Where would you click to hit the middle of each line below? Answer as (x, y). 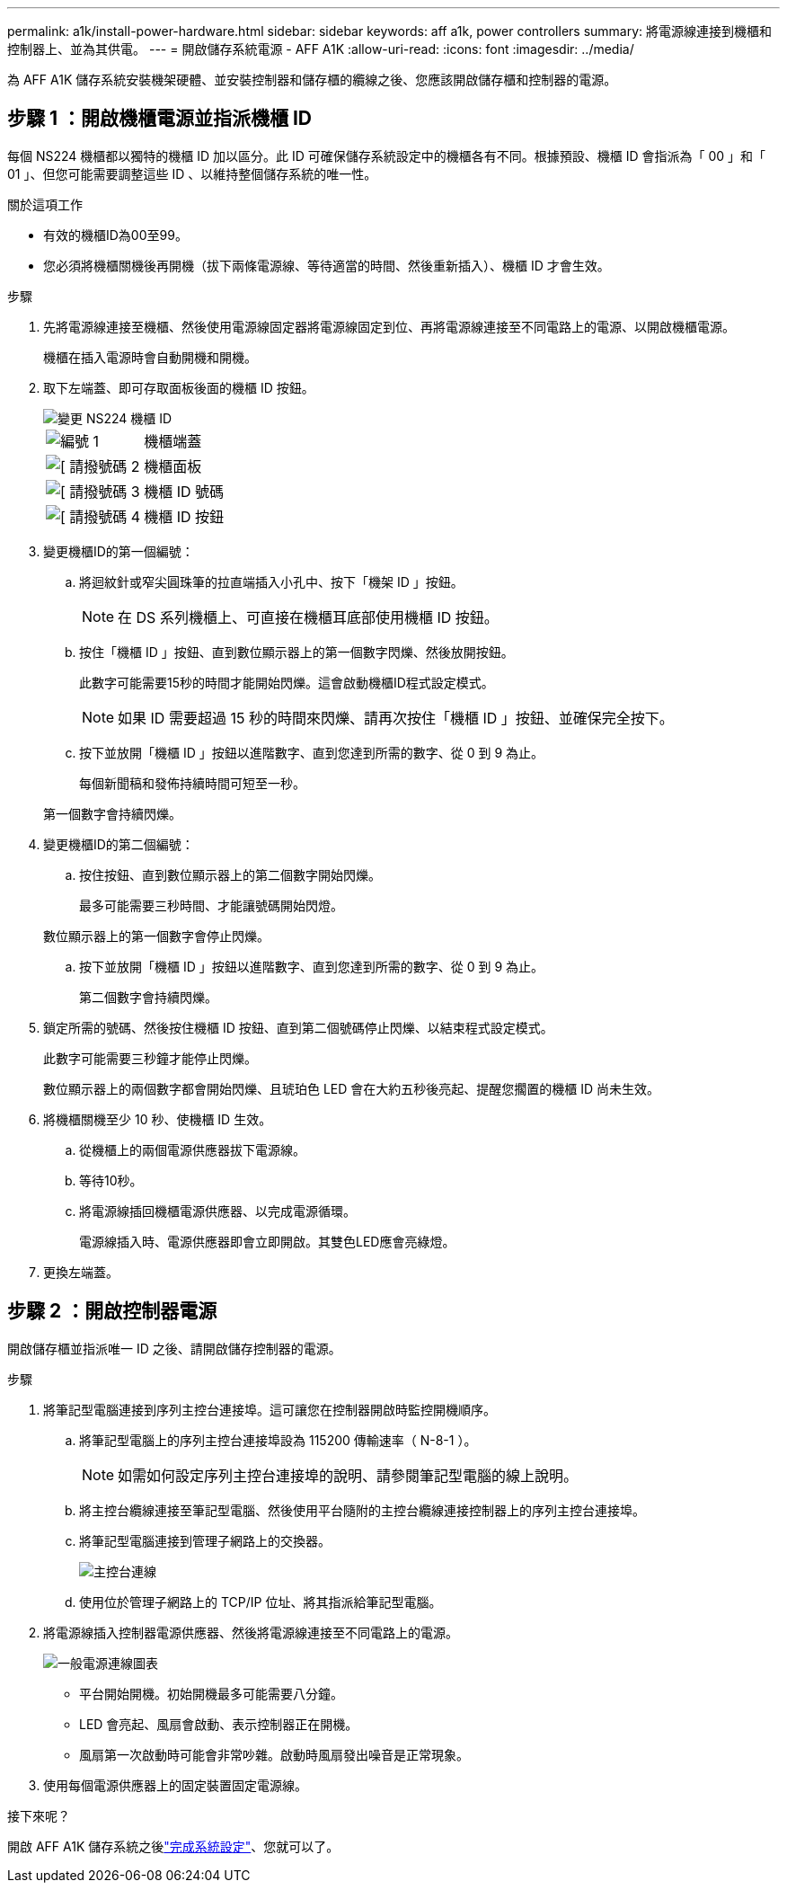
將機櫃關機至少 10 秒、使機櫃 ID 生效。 (158, 1119)
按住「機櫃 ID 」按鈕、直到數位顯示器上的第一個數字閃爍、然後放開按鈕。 (296, 652)
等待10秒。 (111, 1180)
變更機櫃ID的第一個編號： (119, 551)
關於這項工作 (45, 204)
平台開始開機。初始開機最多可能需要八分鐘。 (211, 1693)
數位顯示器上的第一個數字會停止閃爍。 (156, 936)
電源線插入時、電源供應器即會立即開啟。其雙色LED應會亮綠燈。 (267, 1241)
